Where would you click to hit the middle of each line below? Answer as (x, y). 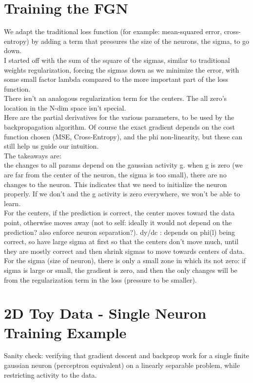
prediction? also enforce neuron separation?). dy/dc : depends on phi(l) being (120, 232)
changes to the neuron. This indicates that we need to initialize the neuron (116, 184)
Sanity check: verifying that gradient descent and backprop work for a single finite (126, 355)
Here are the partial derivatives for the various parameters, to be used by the (119, 117)
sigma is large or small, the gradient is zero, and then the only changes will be (121, 270)
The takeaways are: (33, 155)
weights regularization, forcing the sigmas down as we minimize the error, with (122, 69)
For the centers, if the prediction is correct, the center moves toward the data (119, 213)
